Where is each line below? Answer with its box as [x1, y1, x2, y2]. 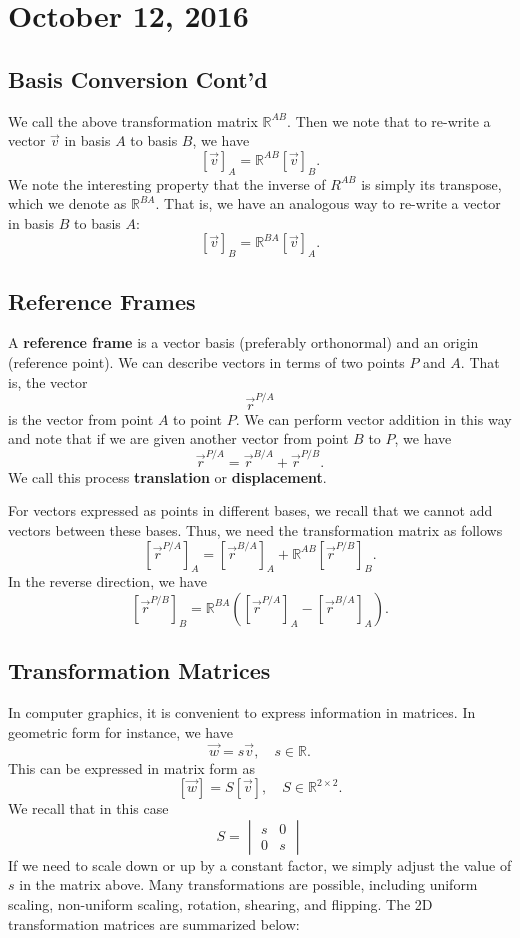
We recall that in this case [8, 798, 169, 819]
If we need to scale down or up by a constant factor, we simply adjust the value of [8, 854, 512, 875]
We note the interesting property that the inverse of [8, 173, 326, 194]
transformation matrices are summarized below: [8, 913, 300, 934]
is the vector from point [8, 408, 154, 429]
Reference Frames [8, 285, 196, 316]
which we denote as [8, 193, 127, 214]
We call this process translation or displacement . [8, 466, 327, 487]
